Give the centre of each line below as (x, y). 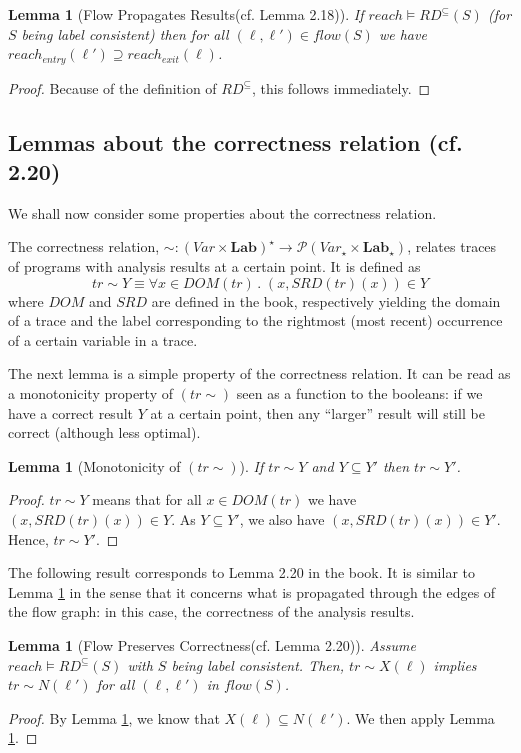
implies (455, 664)
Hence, (28, 538)
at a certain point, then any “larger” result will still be (317, 412)
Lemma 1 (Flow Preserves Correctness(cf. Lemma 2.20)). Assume (212, 644)
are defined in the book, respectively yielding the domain (326, 300)
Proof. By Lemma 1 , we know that (114, 717)
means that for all (147, 499)
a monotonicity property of (90, 392)
